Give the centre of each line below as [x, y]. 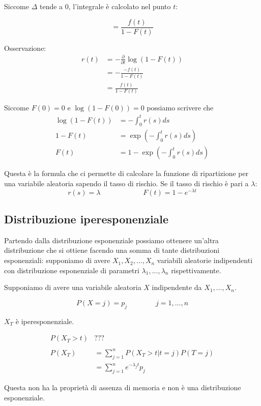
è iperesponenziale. [45, 321]
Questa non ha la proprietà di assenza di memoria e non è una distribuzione [123, 387]
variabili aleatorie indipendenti [205, 260]
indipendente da [177, 287]
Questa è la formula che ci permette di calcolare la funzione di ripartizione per [126, 173]
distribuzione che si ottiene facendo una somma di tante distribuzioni [112, 250]
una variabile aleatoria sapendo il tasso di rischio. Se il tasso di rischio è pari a [126, 183]
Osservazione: [25, 48]
